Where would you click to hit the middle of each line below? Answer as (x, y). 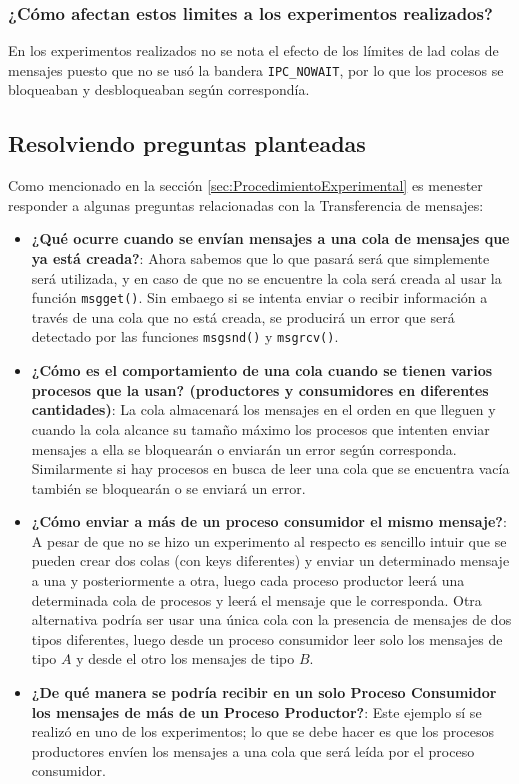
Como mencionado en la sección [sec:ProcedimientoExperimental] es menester (245, 185)
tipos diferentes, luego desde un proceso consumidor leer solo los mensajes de (267, 638)
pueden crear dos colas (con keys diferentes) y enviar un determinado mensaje (270, 560)
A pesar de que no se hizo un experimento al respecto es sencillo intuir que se (269, 540)
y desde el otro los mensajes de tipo (185, 658)
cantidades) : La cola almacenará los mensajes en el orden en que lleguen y (263, 409)
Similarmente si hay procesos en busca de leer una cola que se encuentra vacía (270, 468)
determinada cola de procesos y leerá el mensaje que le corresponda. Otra (256, 599)
